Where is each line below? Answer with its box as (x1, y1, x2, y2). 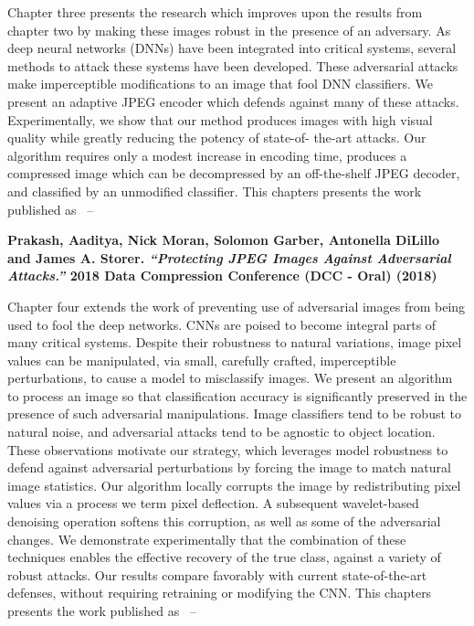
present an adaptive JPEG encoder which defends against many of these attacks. (7, 91, 459, 111)
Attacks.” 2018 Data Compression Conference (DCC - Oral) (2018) (7, 266, 437, 285)
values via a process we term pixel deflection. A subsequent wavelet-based (7, 493, 419, 513)
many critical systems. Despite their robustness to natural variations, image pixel (7, 333, 462, 352)
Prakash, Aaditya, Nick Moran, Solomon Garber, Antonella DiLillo (7, 230, 440, 249)
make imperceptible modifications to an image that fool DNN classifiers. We (7, 74, 434, 93)
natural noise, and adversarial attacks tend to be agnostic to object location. (7, 422, 436, 441)
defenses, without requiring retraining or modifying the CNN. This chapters (7, 583, 432, 602)
